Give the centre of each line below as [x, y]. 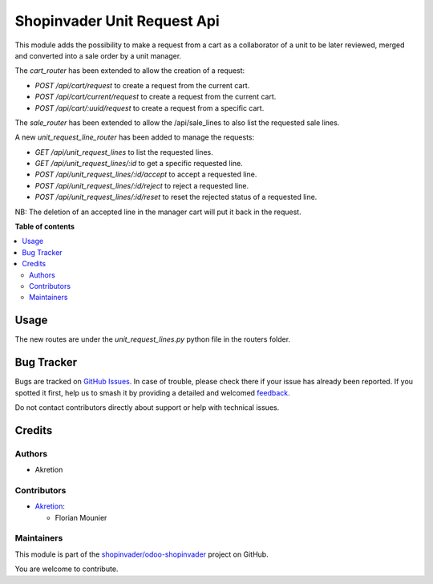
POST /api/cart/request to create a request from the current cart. [142, 85]
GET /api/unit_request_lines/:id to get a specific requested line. [139, 164]
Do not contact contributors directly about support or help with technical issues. [147, 407]
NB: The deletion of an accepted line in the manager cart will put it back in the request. [158, 212]
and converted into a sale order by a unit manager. [98, 55]
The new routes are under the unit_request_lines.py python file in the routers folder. [153, 339]
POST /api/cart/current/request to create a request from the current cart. [156, 97]
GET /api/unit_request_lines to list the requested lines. [124, 152]
